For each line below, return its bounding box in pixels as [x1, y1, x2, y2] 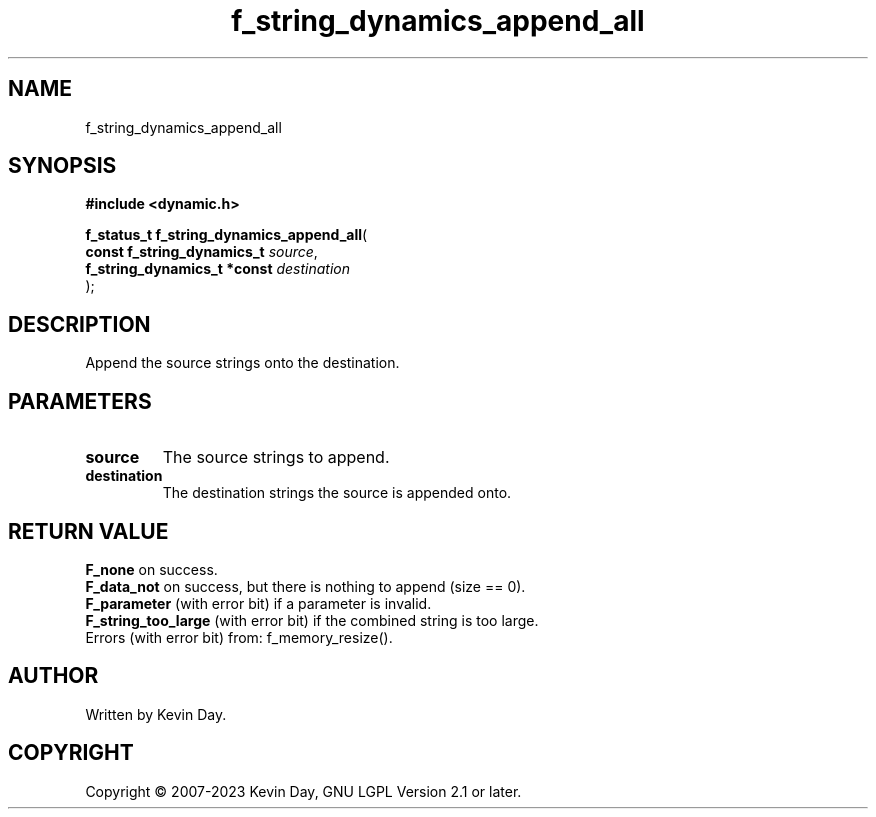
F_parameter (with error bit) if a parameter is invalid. [85, 594, 432, 612]
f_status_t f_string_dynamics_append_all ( [85, 226, 368, 244]
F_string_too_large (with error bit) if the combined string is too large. [85, 611, 539, 629]
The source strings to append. [162, 447, 390, 468]
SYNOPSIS [8, 153, 117, 179]
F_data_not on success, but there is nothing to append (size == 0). [85, 577, 526, 595]
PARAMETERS [8, 388, 152, 414]
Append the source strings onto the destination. [85, 354, 400, 372]
